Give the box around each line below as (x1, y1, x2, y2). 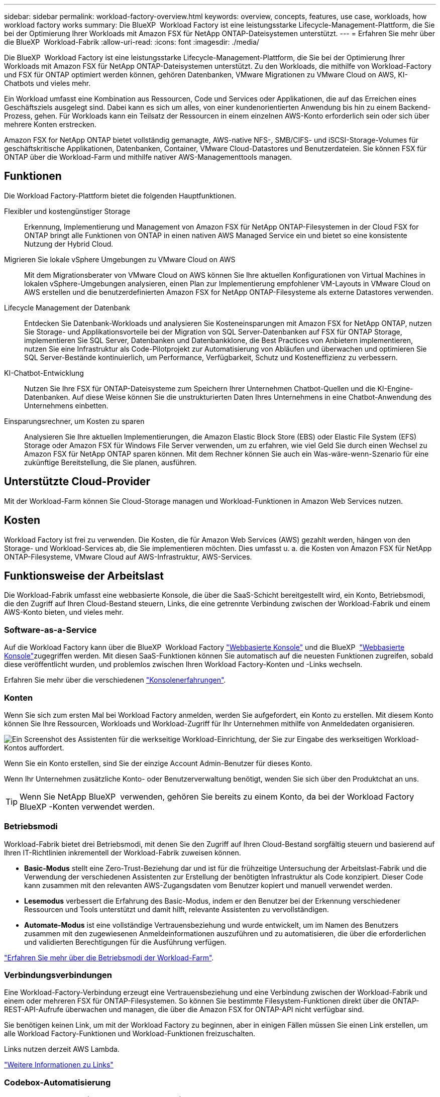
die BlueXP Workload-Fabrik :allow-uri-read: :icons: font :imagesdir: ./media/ (4, 38, 259, 46)
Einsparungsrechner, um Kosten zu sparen (4, 416, 145, 425)
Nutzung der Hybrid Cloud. (24, 239, 114, 248)
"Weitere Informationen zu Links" (4, 1060, 114, 1069)
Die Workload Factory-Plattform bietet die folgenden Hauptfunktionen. (4, 191, 236, 200)
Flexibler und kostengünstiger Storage (4, 206, 131, 215)
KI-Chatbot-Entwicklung (4, 368, 84, 377)
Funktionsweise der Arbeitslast (4, 569, 164, 582)
